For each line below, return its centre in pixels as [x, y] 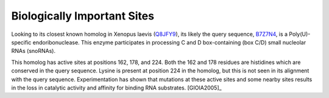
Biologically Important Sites [83, 16]
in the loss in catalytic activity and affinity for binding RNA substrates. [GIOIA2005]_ [116, 88]
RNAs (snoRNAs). [34, 51]
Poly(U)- [300, 34]
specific [21, 42]
